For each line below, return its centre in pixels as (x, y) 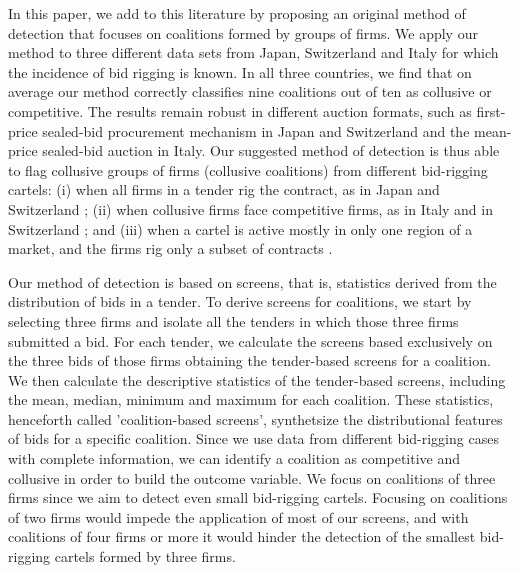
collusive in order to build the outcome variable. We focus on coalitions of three (252, 477)
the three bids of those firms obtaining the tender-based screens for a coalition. (249, 360)
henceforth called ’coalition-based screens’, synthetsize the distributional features (255, 418)
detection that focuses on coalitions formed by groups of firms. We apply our (243, 32)
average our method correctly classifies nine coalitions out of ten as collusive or (250, 91)
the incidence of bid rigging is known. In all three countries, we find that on (240, 71)
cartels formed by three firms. (145, 556)
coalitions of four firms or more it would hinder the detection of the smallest (242, 536)
